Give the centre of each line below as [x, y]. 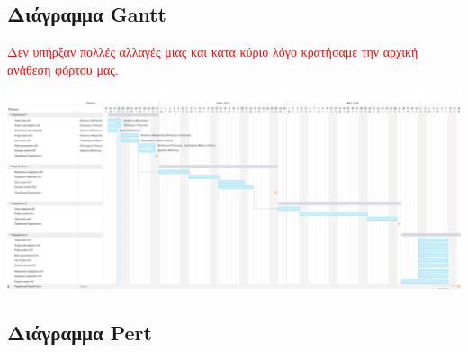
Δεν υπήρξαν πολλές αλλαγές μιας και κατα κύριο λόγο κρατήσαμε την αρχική [213, 52]
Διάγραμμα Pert [80, 332]
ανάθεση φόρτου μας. [63, 69]
